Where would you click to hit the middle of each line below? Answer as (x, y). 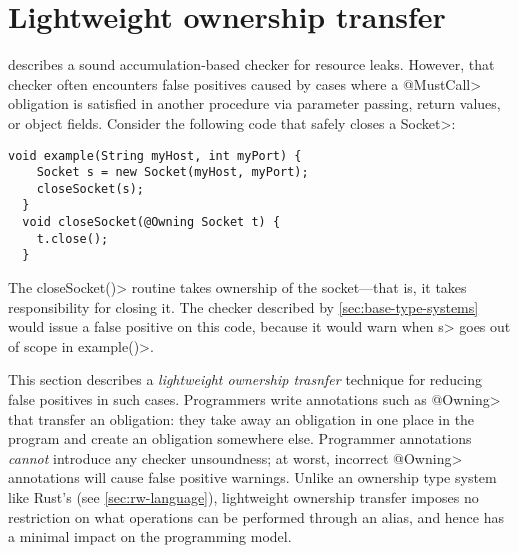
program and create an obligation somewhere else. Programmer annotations (240, 438)
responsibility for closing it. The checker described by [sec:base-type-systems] (243, 306)
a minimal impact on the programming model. (150, 536)
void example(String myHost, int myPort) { (155, 155)
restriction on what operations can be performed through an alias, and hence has (256, 516)
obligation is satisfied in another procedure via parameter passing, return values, (254, 103)
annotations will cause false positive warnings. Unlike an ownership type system (252, 477)
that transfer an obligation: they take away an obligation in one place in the (241, 418)
